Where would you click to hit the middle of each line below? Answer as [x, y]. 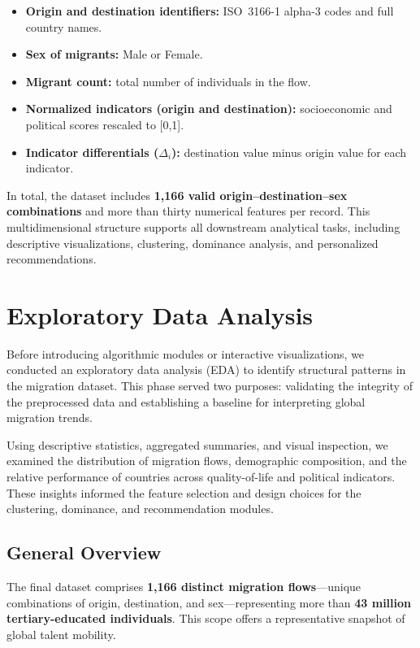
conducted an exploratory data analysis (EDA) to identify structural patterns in [206, 370]
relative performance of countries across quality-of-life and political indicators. [201, 476]
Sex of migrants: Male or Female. [114, 54]
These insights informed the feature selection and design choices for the [184, 492]
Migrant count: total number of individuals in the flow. [168, 81]
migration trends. [50, 418]
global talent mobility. [61, 634]
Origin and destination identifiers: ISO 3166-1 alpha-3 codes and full [210, 11]
